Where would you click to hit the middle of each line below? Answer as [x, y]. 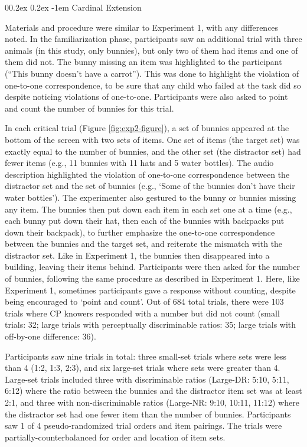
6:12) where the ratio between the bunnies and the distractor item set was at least [153, 391]
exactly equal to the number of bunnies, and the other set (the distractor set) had [153, 151]
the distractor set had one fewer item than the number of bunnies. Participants [148, 414]
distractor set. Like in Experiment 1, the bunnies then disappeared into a [137, 255]
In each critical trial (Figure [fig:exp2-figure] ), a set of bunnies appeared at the [147, 128]
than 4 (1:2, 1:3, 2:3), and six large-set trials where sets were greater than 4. [143, 368]
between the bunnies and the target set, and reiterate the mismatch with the [144, 244]
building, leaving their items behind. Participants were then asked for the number [152, 267]
